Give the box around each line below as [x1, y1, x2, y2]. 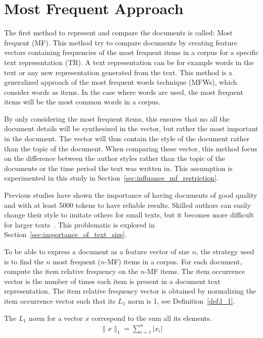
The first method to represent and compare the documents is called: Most [4, 27, 233, 38]
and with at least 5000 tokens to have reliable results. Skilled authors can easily [4, 199, 251, 210]
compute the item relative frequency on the [4, 266, 138, 276]
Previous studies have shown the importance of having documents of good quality [4, 190, 257, 200]
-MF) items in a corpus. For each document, [105, 256, 242, 266]
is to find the [4, 256, 44, 266]
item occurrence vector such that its [4, 295, 116, 306]
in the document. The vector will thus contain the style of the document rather [4, 133, 250, 144]
